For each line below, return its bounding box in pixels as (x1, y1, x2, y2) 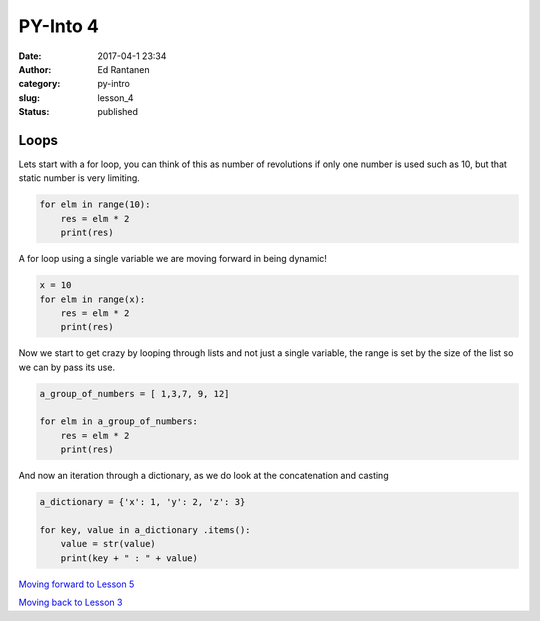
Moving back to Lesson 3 (18, 596, 123, 609)
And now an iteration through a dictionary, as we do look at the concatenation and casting (18, 470, 389, 482)
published (97, 106, 139, 118)
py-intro (97, 78, 130, 90)
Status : (18, 106, 50, 118)
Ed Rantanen (97, 63, 150, 75)
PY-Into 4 (18, 15, 99, 37)
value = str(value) (60, 538, 157, 550)
